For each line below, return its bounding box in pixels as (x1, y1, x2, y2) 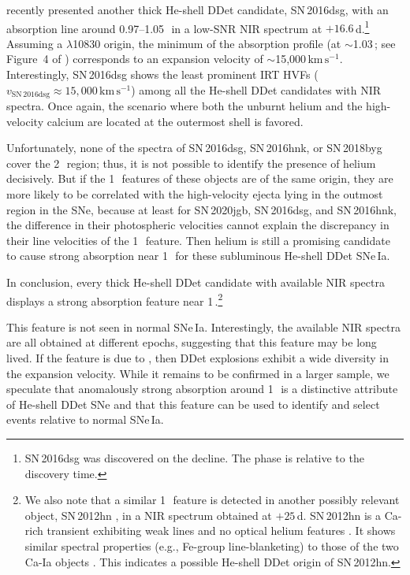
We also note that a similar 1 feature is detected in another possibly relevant (24, 492, 400, 508)
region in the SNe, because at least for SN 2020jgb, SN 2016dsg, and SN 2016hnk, (6, 201, 397, 217)
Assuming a (6, 35, 63, 51)
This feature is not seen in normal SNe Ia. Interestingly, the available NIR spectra (6, 318, 401, 335)
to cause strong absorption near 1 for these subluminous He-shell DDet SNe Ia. (6, 247, 390, 264)
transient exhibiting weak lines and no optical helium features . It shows (47, 522, 396, 539)
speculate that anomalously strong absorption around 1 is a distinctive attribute (6, 380, 398, 397)
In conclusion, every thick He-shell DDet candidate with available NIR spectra (6, 274, 385, 291)
